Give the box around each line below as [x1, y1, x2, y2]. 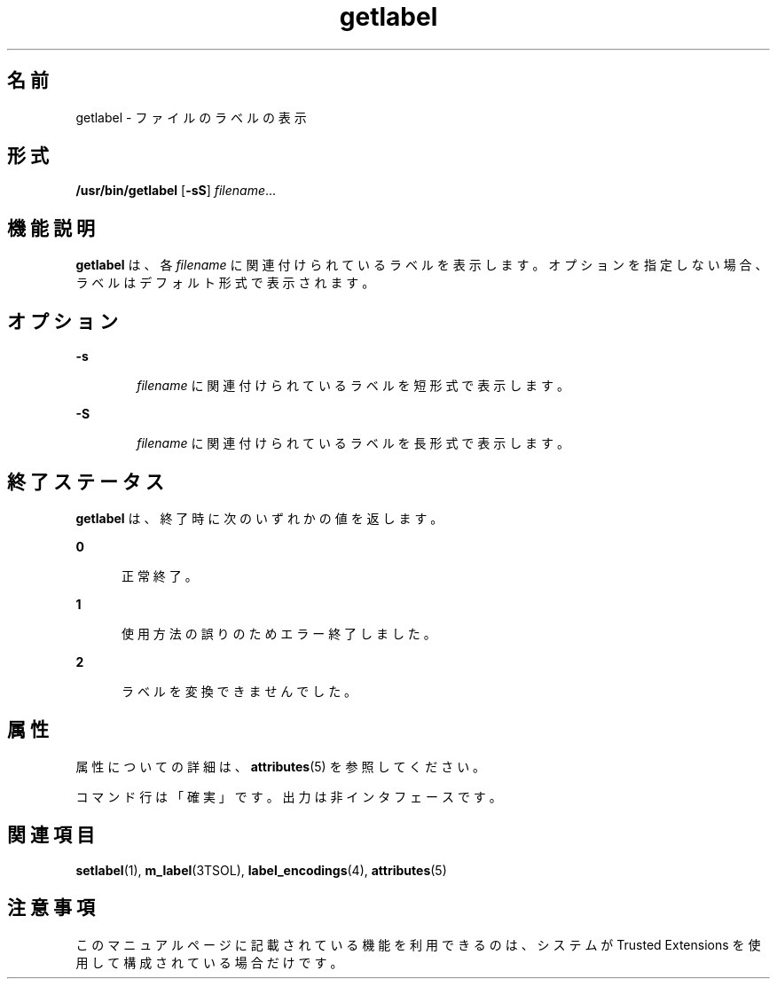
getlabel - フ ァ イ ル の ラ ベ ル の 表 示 [75, 109, 307, 125]
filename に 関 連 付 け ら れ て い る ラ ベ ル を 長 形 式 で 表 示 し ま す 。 [137, 435, 569, 451]
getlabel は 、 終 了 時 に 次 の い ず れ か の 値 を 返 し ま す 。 [75, 510, 443, 526]
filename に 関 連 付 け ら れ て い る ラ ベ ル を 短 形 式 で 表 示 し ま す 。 [137, 378, 569, 394]
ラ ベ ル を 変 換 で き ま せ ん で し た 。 [122, 683, 357, 699]
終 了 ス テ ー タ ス [7, 470, 164, 493]
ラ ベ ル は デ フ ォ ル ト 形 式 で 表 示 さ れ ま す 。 [75, 275, 375, 291]
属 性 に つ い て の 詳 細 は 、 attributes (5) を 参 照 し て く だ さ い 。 [75, 758, 486, 774]
